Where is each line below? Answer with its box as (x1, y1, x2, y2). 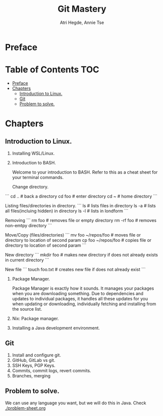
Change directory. (12, 184, 49, 190)
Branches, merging (12, 373, 51, 378)
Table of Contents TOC (5, 64, 100, 75)
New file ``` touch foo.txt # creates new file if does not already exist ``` (5, 266, 146, 272)
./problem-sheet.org (5, 405, 46, 411)
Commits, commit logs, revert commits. (12, 367, 91, 374)
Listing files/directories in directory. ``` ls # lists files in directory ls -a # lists (5, 202, 156, 208)
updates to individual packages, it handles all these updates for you (12, 296, 148, 301)
